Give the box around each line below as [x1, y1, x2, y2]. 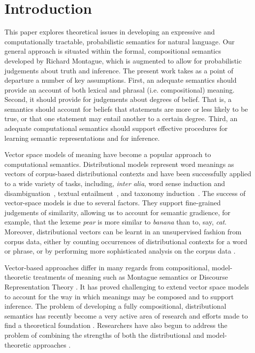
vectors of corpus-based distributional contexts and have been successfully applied [4, 168, 252, 179]
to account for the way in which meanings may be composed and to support [4, 291, 234, 301]
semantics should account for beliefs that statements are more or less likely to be [4, 103, 248, 114]
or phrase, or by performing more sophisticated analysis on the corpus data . [4, 246, 236, 256]
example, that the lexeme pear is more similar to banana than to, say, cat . [4, 217, 227, 227]
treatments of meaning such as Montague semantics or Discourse [33, 272, 228, 282]
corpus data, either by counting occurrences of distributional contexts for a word [4, 236, 248, 246]
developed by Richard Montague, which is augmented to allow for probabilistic [4, 55, 242, 65]
